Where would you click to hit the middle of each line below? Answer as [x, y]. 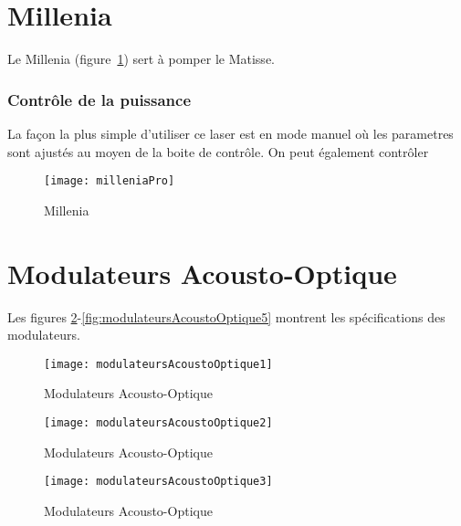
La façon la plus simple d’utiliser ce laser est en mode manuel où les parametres [230, 133]
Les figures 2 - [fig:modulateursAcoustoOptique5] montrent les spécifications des [226, 316]
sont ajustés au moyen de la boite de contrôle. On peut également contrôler [218, 151]
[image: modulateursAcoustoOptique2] [158, 422]
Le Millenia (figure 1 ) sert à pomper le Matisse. [141, 59]
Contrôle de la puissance [100, 99]
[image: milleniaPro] [110, 181]
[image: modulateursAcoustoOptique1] [158, 364]
